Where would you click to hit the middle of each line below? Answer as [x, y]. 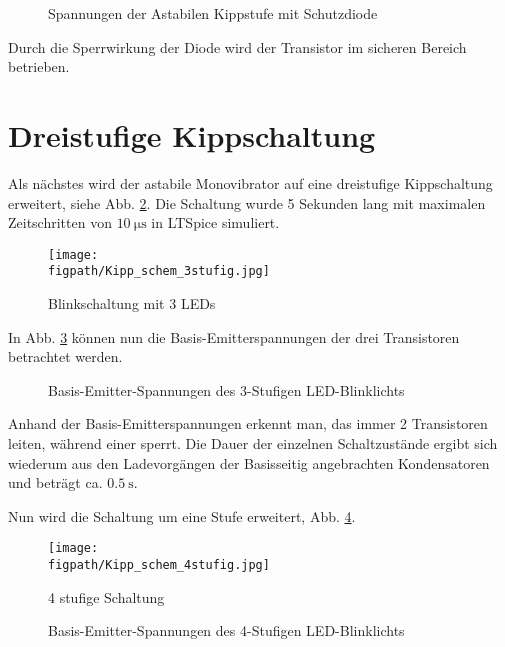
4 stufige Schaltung [106, 596]
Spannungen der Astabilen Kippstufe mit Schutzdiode [213, 13]
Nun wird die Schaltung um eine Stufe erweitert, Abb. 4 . [182, 515]
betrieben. [39, 66]
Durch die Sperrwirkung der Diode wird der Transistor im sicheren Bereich [237, 46]
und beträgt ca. [55, 482]
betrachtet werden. [65, 356]
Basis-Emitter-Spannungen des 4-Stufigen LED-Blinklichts [226, 630]
